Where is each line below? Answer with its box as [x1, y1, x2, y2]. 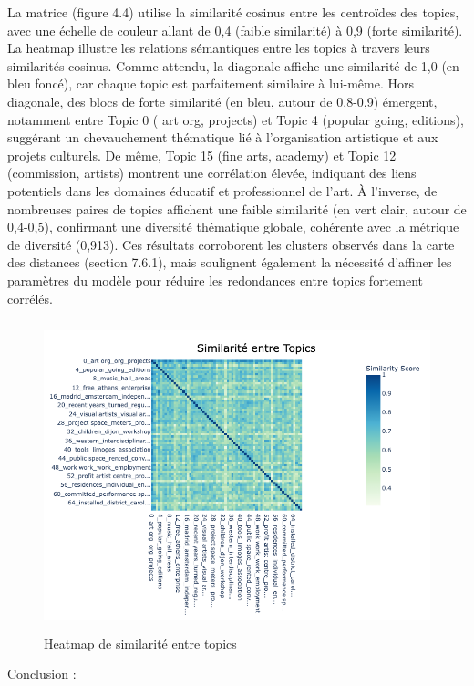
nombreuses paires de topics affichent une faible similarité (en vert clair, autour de [7, 199, 467, 218]
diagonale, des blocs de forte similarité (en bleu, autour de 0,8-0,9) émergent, [7, 91, 438, 110]
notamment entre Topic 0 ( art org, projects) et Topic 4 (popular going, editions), [7, 109, 464, 129]
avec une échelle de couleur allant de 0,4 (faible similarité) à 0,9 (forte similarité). [7, 20, 463, 39]
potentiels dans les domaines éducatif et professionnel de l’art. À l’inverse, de [7, 181, 438, 200]
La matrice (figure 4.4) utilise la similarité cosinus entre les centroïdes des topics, [7, 3, 459, 21]
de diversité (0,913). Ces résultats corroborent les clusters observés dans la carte [7, 234, 455, 254]
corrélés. [7, 288, 53, 307]
